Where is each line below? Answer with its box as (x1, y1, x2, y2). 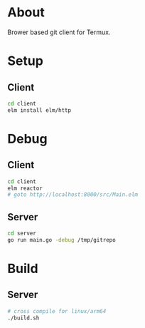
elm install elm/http (7, 106, 72, 114)
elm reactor (7, 185, 43, 192)
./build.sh (7, 314, 40, 322)
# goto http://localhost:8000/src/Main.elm (7, 191, 139, 198)
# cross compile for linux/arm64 (7, 307, 107, 314)
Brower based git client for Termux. (7, 28, 111, 36)
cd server (7, 230, 37, 237)
